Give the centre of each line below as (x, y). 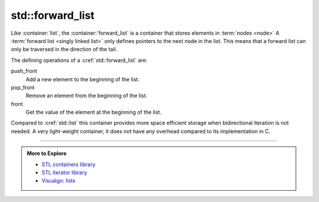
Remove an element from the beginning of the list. (87, 96)
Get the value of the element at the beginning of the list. (94, 112)
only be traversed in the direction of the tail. (64, 49)
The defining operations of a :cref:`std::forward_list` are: (79, 60)
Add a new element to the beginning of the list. (83, 79)
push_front (24, 71)
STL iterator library (64, 173)
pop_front (23, 87)
